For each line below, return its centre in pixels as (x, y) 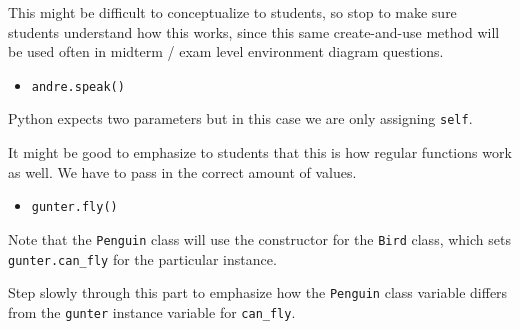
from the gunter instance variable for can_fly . (152, 311)
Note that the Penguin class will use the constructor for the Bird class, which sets (259, 238)
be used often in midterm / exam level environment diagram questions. (226, 51)
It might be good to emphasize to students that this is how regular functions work (260, 152)
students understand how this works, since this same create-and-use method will (254, 31)
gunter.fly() (74, 207)
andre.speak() (78, 86)
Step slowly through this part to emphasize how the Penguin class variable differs (258, 292)
